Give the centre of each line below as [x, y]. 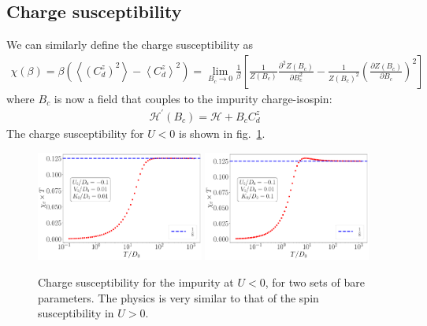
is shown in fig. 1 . [222, 133]
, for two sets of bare [315, 282]
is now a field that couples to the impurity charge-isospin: [193, 98]
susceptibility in [76, 313]
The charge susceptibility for [75, 133]
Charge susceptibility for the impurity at [136, 282]
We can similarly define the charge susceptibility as [130, 44]
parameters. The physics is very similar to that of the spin [178, 297]
